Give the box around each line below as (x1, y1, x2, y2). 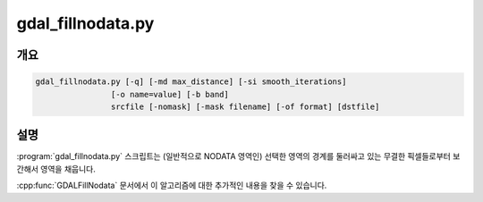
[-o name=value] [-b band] (110, 89, 230, 99)
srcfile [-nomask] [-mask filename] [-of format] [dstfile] (110, 101, 380, 112)
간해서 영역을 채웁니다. (16, 164, 96, 174)
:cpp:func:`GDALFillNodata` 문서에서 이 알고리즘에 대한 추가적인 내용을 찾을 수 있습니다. (16, 180, 327, 191)
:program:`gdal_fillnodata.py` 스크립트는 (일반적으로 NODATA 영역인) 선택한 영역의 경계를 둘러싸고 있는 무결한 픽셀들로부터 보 (16, 151, 461, 162)
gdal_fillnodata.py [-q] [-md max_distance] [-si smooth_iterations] (35, 77, 347, 87)
